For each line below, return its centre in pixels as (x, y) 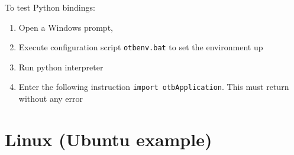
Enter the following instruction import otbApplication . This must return (154, 87)
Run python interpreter (61, 67)
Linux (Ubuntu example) (109, 139)
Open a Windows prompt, (66, 27)
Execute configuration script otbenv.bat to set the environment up (141, 47)
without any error (51, 99)
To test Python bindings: (50, 7)
